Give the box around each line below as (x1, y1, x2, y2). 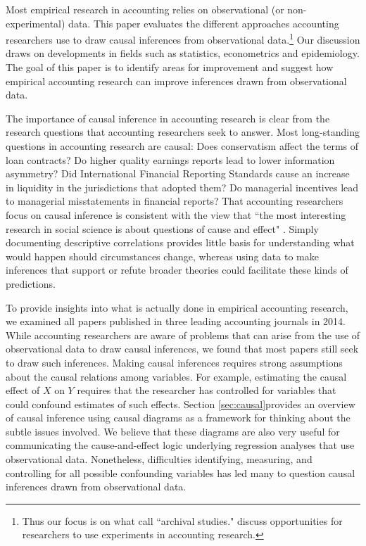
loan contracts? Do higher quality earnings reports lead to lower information (6, 152, 335, 167)
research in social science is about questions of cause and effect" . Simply (6, 221, 319, 236)
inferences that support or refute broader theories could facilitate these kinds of (6, 262, 348, 277)
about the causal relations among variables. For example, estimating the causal (6, 369, 347, 383)
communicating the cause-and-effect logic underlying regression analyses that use (6, 438, 355, 452)
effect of (6, 383, 40, 398)
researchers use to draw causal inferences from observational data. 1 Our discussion (6, 30, 360, 46)
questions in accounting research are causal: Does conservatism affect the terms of (6, 139, 359, 153)
